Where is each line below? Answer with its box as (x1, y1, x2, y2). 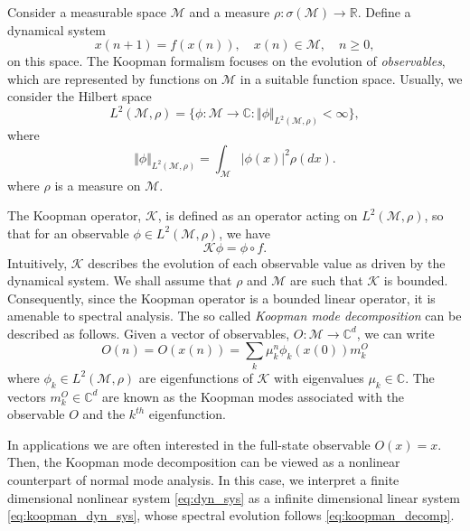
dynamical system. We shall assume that (7, 271, 232, 290)
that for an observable (7, 223, 129, 242)
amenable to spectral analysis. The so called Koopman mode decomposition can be (7, 306, 462, 325)
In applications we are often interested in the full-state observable (7, 434, 371, 453)
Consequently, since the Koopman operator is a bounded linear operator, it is (7, 288, 436, 307)
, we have (219, 223, 270, 242)
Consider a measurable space (7, 3, 167, 21)
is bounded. (383, 271, 448, 290)
